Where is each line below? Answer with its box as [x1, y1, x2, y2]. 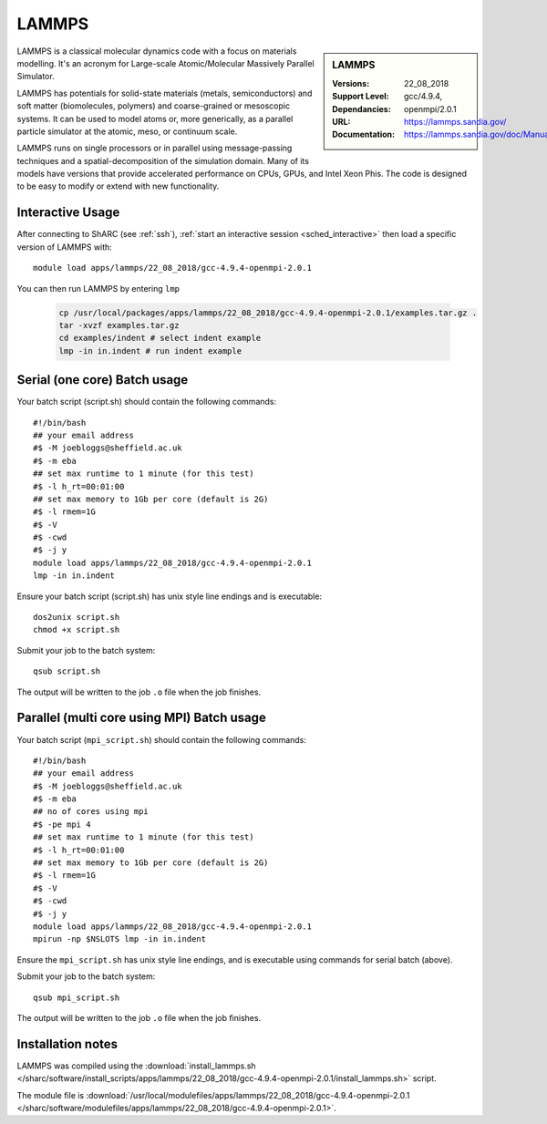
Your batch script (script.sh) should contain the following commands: [16, 397, 277, 407]
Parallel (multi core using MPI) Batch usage [16, 710, 266, 726]
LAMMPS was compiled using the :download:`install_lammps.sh [16, 1060, 256, 1071]
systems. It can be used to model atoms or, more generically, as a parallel [16, 113, 294, 124]
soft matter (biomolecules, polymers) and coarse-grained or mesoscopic [16, 100, 291, 111]
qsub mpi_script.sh [33, 992, 120, 1003]
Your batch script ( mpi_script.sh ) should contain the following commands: [16, 734, 307, 745]
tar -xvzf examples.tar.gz [58, 320, 180, 330]
